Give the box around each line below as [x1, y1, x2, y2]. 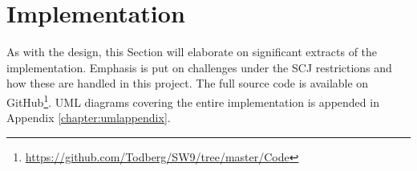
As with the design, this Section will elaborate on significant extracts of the [6, 43, 378, 60]
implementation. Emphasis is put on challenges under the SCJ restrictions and [6, 59, 392, 75]
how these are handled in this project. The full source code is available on [6, 75, 369, 92]
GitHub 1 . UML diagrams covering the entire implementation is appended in [6, 91, 379, 110]
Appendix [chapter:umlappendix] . [6, 109, 171, 126]
